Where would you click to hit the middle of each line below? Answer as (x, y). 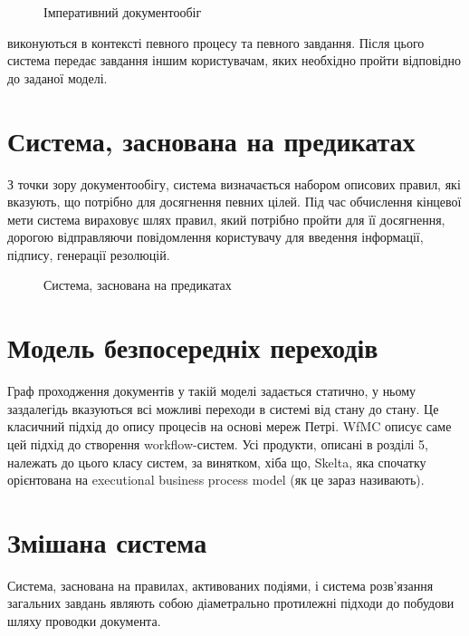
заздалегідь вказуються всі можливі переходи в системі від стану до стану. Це (223, 408)
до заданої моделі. (57, 77)
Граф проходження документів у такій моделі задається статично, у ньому (212, 391)
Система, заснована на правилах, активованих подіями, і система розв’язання (220, 585)
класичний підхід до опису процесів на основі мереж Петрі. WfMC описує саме (230, 426)
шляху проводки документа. (84, 621)
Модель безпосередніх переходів (193, 347)
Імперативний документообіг (123, 12)
